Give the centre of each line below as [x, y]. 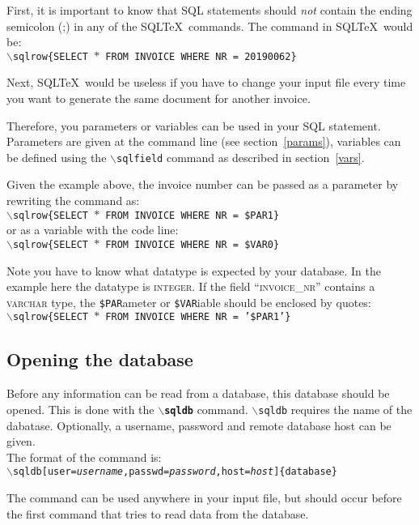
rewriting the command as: [73, 201]
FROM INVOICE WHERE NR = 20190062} [201, 56]
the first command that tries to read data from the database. [158, 513]
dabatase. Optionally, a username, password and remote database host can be [199, 425]
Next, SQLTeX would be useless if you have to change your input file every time [206, 82]
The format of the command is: [84, 457]
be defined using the [57, 157]
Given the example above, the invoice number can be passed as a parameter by [203, 184]
